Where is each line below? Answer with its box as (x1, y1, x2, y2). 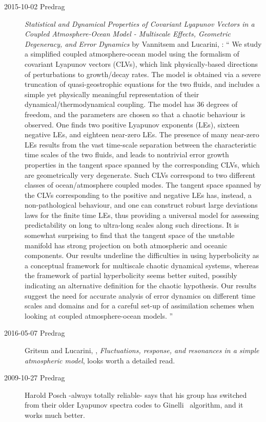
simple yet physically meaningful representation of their (25, 88, 199, 99)
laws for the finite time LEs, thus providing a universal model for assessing (25, 209, 259, 220)
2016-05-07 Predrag (4, 327, 65, 338)
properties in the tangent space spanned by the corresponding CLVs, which (25, 159, 260, 170)
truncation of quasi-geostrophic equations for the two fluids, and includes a (25, 79, 260, 89)
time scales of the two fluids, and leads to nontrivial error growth (25, 149, 229, 160)
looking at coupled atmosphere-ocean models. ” (25, 310, 173, 321)
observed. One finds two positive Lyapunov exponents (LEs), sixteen (25, 119, 240, 130)
